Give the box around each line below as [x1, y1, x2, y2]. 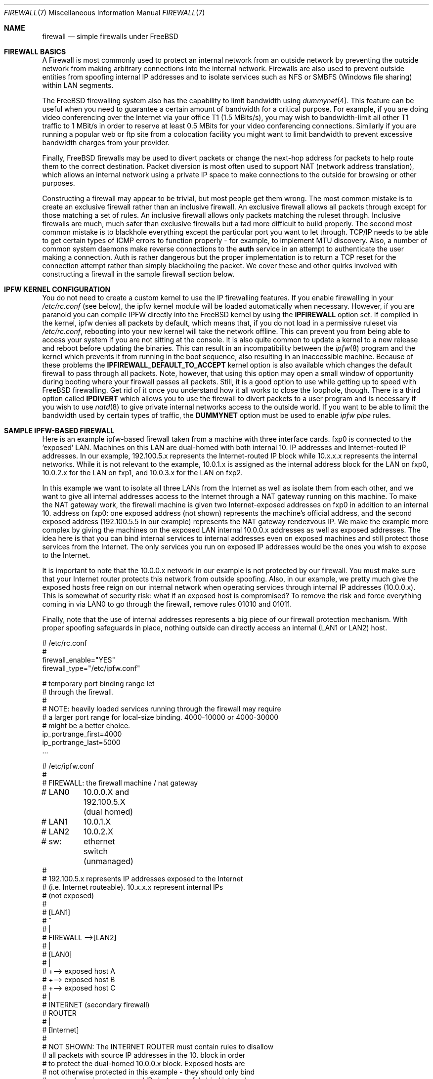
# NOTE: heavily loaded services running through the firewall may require [42, 705, 281, 713]
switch [83, 846, 108, 856]
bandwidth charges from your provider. [42, 138, 170, 147]
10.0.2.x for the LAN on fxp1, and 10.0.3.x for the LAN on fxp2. [42, 468, 243, 477]
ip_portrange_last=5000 [42, 738, 121, 747]
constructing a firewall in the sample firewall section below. [42, 270, 235, 278]
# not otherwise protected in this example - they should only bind [42, 1068, 255, 1076]
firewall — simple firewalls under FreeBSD [42, 32, 178, 41]
